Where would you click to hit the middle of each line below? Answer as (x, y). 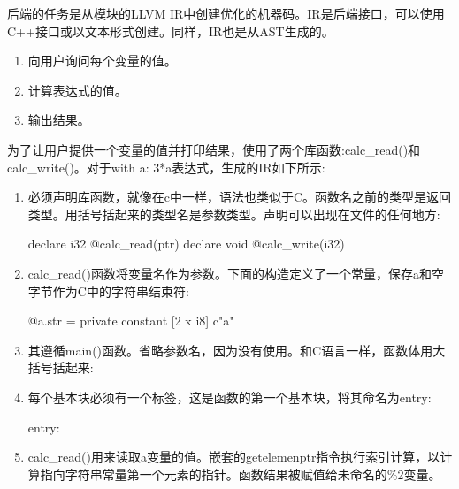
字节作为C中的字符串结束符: (108, 290)
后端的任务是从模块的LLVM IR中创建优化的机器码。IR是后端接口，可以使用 (226, 13)
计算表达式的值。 (77, 90)
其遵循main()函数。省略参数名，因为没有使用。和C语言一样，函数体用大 (237, 350)
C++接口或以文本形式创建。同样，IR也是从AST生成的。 (171, 31)
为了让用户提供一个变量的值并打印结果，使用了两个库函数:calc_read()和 (214, 149)
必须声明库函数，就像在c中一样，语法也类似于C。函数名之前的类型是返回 (240, 197)
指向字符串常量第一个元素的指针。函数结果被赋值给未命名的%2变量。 (241, 474)
